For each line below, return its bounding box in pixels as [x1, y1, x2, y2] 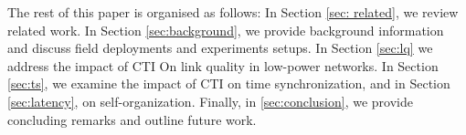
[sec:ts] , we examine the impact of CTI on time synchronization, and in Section [7, 74, 450, 93]
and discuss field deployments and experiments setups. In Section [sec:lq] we [7, 38, 433, 57]
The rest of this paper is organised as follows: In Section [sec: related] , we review [7, 3, 459, 21]
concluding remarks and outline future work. [7, 109, 257, 129]
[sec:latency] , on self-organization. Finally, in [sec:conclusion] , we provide [7, 91, 413, 110]
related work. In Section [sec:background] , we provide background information [7, 20, 444, 39]
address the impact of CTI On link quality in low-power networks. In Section [7, 56, 439, 75]
